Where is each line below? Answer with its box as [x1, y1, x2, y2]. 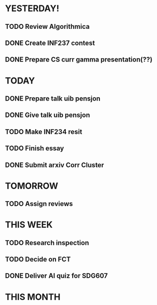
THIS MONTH [5, 291, 61, 303]
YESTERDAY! [5, 3, 59, 14]
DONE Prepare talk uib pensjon [5, 94, 101, 102]
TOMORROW [5, 180, 59, 191]
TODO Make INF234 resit [5, 127, 82, 136]
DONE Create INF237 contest [5, 39, 95, 47]
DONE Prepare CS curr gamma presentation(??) [5, 56, 153, 64]
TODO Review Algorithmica [5, 22, 90, 31]
